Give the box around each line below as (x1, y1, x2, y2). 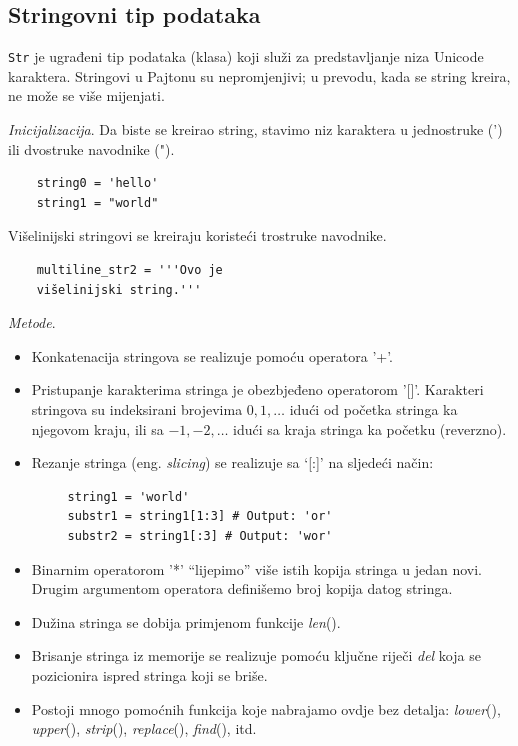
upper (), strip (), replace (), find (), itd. (31, 718, 257, 739)
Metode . (8, 312, 56, 333)
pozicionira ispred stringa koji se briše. (31, 664, 268, 685)
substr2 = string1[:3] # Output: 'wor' (67, 528, 333, 543)
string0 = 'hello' (36, 176, 159, 191)
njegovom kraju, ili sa (31, 418, 164, 439)
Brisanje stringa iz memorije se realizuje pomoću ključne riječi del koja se (31, 645, 481, 666)
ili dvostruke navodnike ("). (8, 138, 175, 159)
